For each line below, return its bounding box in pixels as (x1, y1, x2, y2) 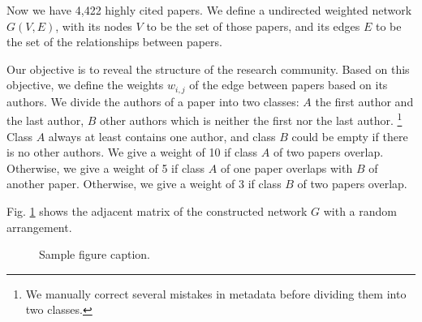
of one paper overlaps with (220, 159, 353, 176)
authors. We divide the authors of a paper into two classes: (6, 92, 299, 109)
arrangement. (6, 218, 72, 235)
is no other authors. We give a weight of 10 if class (6, 144, 258, 161)
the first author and (315, 92, 414, 109)
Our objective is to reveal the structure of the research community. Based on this (6, 60, 410, 77)
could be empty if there (291, 127, 408, 144)
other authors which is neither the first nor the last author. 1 (99, 109, 403, 129)
